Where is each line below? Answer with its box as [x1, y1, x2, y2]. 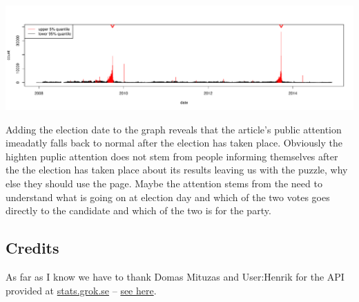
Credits [6, 237, 59, 258]
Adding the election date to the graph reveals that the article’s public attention [6, 122, 342, 136]
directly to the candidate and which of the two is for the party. [6, 203, 271, 218]
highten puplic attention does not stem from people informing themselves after [6, 149, 338, 163]
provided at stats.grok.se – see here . [6, 283, 157, 297]
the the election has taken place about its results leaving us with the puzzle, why [6, 162, 348, 177]
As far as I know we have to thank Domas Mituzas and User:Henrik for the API [6, 270, 345, 284]
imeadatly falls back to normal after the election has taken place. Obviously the [6, 135, 342, 150]
